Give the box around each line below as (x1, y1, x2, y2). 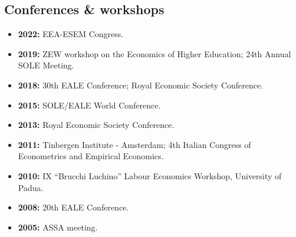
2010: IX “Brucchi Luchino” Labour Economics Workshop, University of (18, 169, 282, 182)
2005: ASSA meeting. (18, 220, 98, 233)
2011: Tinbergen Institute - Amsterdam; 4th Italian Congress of (18, 138, 251, 150)
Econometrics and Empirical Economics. (18, 150, 164, 162)
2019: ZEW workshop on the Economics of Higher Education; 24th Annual (18, 47, 291, 60)
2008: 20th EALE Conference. (18, 201, 129, 213)
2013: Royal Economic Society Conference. (18, 119, 175, 131)
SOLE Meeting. (18, 59, 74, 71)
